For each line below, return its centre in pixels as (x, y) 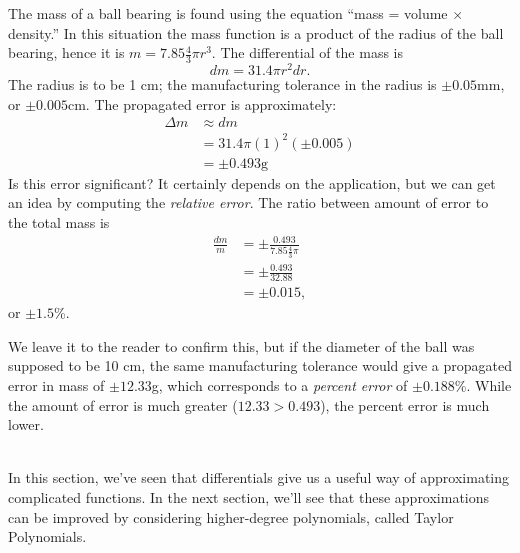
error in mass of (56, 384)
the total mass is (59, 222)
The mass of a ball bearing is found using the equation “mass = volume (228, 13)
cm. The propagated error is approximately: (202, 103)
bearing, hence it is (66, 52)
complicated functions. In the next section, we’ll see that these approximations (249, 496)
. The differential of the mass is (307, 52)
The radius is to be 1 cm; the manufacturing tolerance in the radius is (222, 84)
